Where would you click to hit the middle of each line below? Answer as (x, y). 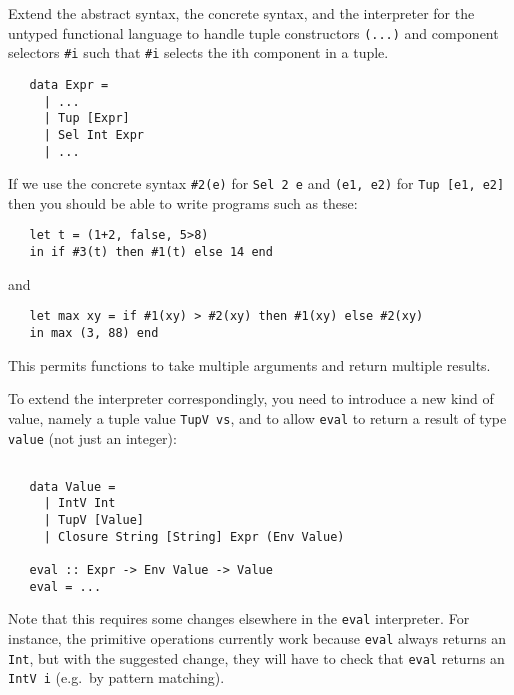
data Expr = (69, 84)
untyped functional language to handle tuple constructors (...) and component (253, 32)
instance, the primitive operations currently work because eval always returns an (257, 638)
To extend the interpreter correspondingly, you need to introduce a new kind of (251, 398)
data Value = (72, 486)
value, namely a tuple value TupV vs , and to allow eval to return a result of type (257, 417)
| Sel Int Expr (94, 134)
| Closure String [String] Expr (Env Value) (194, 536)
